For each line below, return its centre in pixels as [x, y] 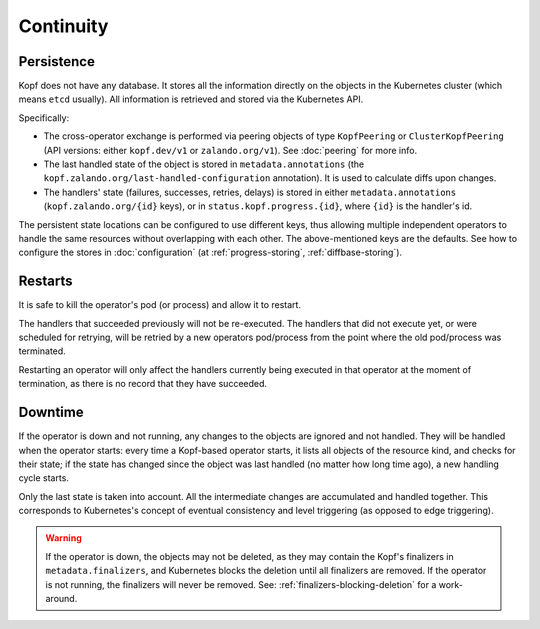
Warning [63, 538]
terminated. [42, 351]
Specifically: [44, 117]
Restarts [46, 281]
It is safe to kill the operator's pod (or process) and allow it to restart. [160, 305]
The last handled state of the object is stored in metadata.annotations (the [204, 164]
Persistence [56, 61]
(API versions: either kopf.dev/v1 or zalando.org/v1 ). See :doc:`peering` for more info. [230, 150]
